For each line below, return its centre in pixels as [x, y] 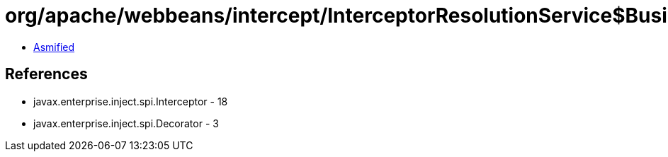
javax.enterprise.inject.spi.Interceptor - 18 [131, 101]
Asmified [54, 47]
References [46, 74]
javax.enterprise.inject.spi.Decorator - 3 [126, 123]
